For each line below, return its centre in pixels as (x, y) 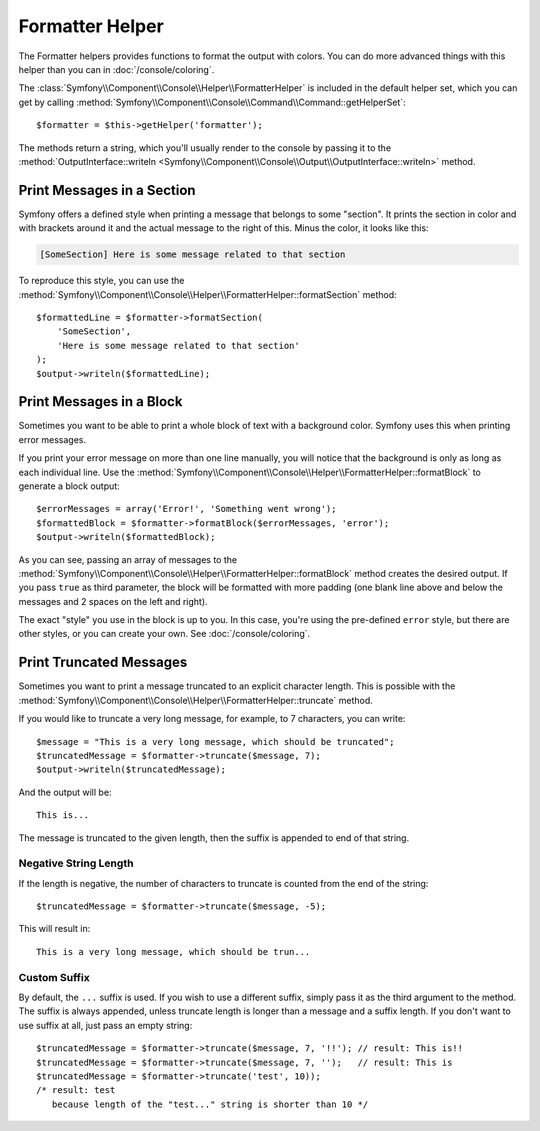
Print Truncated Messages (103, 662)
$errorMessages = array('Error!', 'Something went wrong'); (186, 509)
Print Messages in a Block (100, 401)
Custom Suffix (54, 977)
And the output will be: (65, 792)
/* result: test (76, 1090)
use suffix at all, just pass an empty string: (105, 1025)
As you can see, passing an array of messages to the (128, 559)
